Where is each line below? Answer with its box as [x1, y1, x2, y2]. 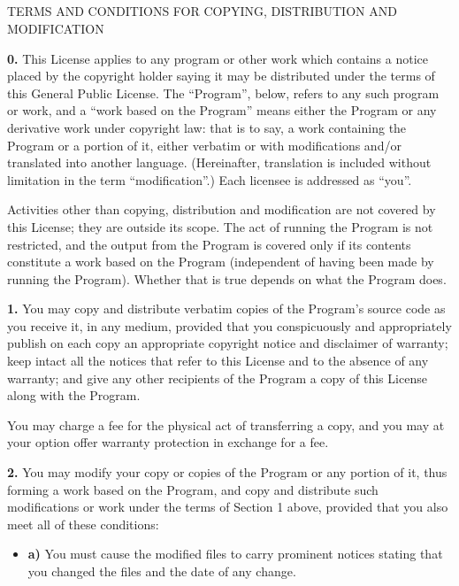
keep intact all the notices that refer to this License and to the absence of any [7, 351, 429, 370]
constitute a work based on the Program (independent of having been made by [7, 252, 434, 271]
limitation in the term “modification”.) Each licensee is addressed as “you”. [7, 170, 412, 189]
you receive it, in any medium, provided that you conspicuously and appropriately [7, 316, 452, 335]
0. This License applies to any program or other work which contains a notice [7, 49, 428, 67]
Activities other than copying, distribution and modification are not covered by [7, 200, 436, 219]
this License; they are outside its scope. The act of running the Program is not [7, 217, 433, 235]
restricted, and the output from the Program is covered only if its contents [7, 235, 411, 253]
